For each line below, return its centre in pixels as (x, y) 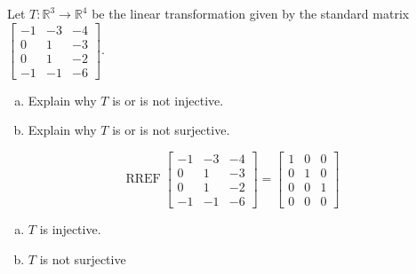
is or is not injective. (168, 100)
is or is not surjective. (171, 130)
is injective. (70, 229)
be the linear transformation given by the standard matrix (251, 13)
